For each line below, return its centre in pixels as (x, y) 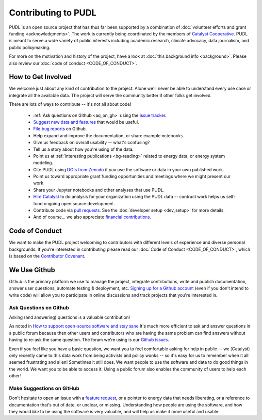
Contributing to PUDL (53, 13)
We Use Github (32, 270)
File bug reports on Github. (60, 129)
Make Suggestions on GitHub (44, 388)
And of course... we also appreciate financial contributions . (92, 217)
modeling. (43, 163)
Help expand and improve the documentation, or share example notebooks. (109, 135)
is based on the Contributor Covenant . (47, 256)
